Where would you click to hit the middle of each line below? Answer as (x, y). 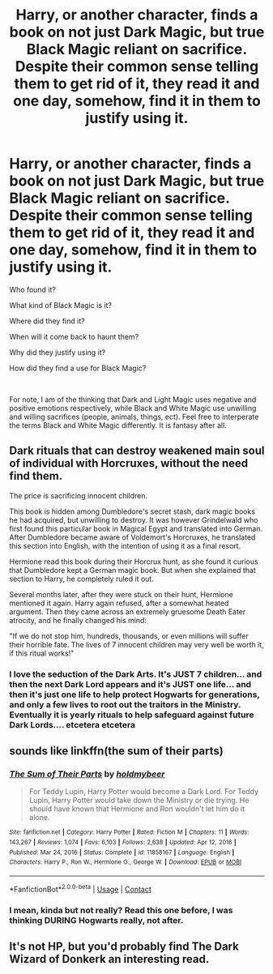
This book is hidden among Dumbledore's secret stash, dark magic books (132, 511)
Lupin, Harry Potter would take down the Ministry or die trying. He (139, 801)
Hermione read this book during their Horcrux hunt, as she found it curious (134, 562)
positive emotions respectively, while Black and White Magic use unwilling (133, 408)
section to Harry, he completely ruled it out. (82, 579)
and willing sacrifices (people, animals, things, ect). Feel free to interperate (134, 417)
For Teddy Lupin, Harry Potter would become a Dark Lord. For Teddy (143, 792)
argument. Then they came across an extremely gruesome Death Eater (128, 611)
